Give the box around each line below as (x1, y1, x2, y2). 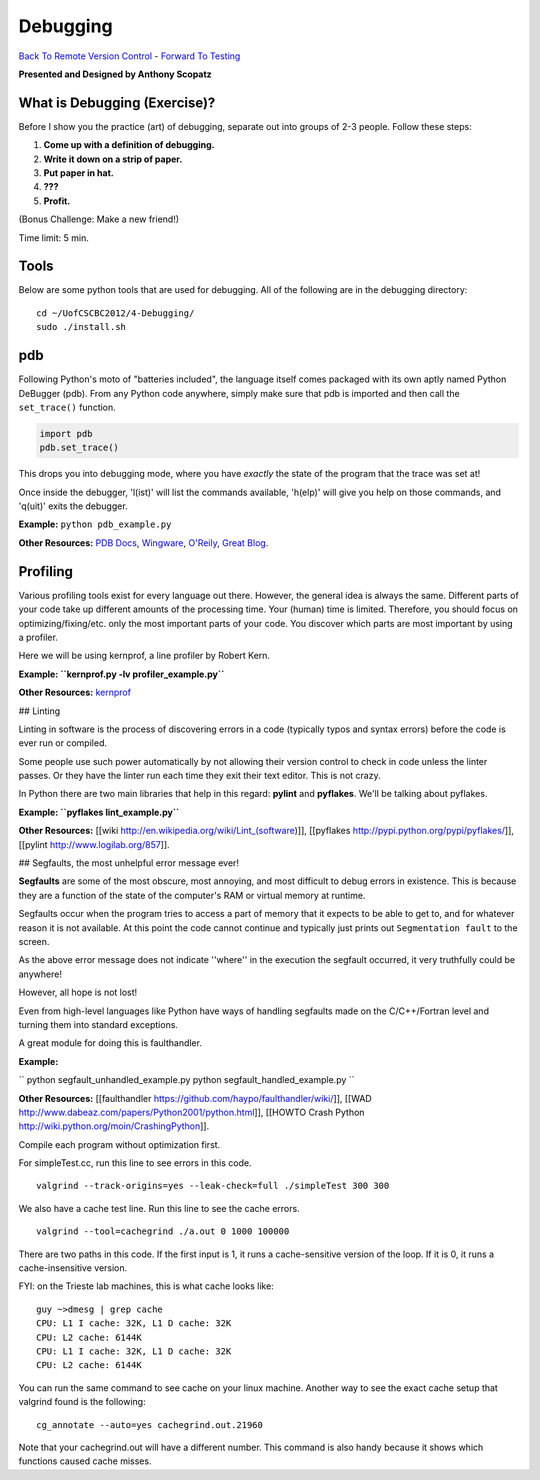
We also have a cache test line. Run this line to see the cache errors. (18, 1202, 300, 1214)
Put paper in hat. (43, 167, 114, 179)
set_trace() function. (18, 401, 117, 413)
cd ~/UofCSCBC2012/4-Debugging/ (36, 307, 195, 319)
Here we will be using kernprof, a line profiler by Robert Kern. (18, 650, 270, 662)
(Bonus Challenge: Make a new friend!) (18, 213, 180, 225)
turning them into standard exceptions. (18, 1018, 179, 1030)
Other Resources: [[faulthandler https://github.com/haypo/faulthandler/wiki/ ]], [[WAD (18, 1092, 372, 1104)
